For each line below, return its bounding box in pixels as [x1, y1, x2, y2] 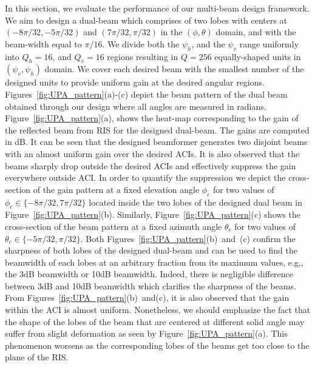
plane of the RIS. [5, 351, 69, 363]
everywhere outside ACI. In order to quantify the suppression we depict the [5, 171, 286, 184]
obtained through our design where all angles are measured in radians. [5, 99, 266, 112]
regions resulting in [107, 50, 178, 62]
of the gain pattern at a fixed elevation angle [33, 183, 200, 195]
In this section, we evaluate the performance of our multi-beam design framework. [5, 2, 310, 14]
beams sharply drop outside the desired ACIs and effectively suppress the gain [5, 159, 296, 172]
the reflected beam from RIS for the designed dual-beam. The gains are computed [5, 123, 310, 136]
